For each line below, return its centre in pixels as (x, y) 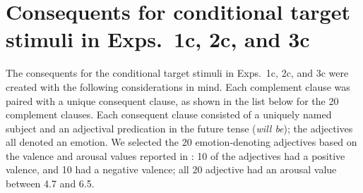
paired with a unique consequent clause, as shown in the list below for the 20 (172, 100)
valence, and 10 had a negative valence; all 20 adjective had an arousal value (171, 169)
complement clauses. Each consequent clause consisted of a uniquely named (169, 114)
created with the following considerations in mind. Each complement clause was (178, 86)
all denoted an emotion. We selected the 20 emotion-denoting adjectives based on (181, 142)
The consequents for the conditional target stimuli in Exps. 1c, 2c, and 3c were (177, 73)
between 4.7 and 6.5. (50, 183)
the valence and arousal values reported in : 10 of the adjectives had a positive (175, 155)
